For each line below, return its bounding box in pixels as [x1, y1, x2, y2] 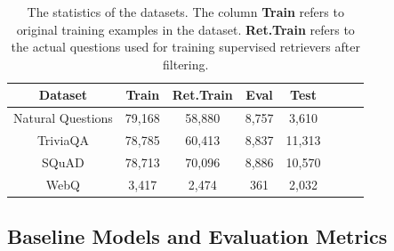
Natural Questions [13, 109, 113, 127]
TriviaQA [36, 131, 89, 150]
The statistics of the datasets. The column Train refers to [27, 3, 344, 20]
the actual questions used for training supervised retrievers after [11, 37, 360, 56]
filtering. [163, 54, 209, 73]
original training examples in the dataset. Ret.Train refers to [16, 20, 355, 38]
